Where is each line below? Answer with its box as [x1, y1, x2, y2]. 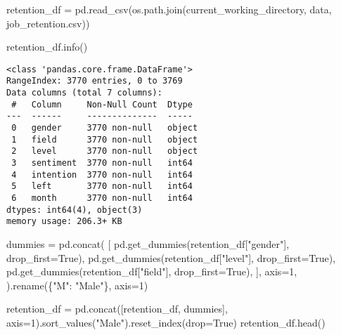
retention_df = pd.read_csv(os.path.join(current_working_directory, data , [6, 2, 332, 16]
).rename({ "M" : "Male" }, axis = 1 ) [6, 277, 148, 292]
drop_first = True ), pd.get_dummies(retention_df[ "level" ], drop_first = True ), [6, 250, 336, 265]
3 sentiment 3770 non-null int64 [11, 158, 193, 169]
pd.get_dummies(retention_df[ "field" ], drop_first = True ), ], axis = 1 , [6, 264, 297, 279]
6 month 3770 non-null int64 [11, 193, 193, 203]
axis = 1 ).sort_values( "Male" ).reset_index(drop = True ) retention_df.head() [6, 315, 326, 329]
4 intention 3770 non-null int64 [11, 169, 193, 180]
